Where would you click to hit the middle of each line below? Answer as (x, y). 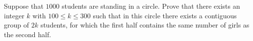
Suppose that (24, 6)
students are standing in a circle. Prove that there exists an (151, 6)
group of (17, 25)
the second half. (28, 34)
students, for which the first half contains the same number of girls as (145, 25)
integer (14, 15)
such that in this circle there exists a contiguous (165, 15)
